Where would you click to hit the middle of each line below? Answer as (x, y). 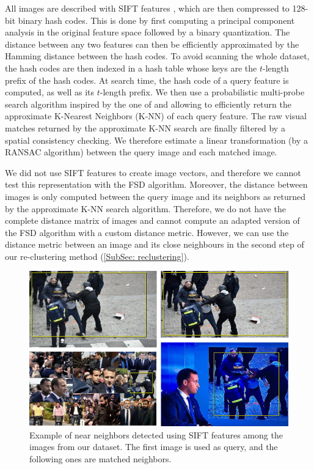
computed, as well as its (50, 92)
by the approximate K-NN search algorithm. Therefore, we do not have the (145, 208)
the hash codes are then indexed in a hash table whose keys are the (131, 68)
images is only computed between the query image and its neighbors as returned (155, 196)
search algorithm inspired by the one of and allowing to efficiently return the (148, 104)
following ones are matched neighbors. (100, 458)
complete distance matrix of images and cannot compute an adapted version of (152, 220)
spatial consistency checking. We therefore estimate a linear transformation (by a (157, 140)
